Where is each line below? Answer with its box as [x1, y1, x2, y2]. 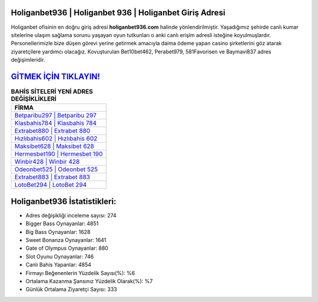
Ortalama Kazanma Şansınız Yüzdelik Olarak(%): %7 [25, 278, 153, 284]
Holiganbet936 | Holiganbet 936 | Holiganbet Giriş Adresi [11, 8, 226, 18]
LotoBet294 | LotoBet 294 [14, 181, 87, 189]
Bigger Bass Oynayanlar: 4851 [25, 220, 99, 227]
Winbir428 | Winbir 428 [14, 157, 80, 166]
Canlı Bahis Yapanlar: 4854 [25, 261, 91, 269]
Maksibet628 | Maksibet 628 [14, 142, 94, 150]
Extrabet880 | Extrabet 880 [14, 127, 91, 135]
